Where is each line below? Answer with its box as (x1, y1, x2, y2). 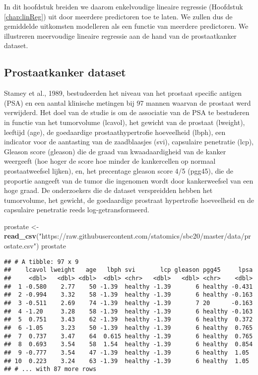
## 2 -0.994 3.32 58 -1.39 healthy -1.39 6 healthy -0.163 (4, 291, 253, 299)
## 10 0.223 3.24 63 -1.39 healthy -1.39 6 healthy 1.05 (4, 357, 249, 365)
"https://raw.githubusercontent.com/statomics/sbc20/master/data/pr (39, 231, 251, 241)
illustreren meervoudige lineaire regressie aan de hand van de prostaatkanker (4, 30, 237, 41)
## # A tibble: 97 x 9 (4, 258, 79, 265)
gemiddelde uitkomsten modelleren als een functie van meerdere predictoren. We (4, 21, 249, 31)
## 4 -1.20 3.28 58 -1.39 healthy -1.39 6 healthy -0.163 (4, 308, 253, 315)
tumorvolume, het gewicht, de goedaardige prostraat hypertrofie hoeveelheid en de (4, 194, 254, 205)
